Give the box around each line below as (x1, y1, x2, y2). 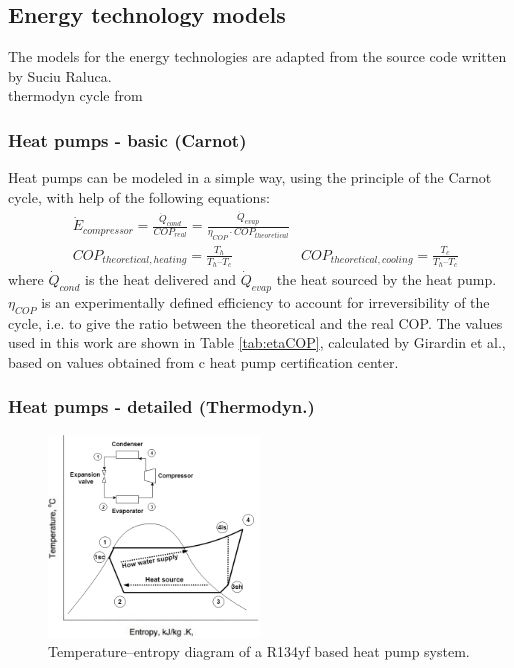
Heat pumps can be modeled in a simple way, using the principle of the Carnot (8, 167, 492, 188)
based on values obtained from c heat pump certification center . (8, 351, 399, 372)
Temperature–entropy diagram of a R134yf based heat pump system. (48, 641, 470, 662)
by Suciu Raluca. (8, 65, 112, 86)
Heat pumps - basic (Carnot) (8, 127, 247, 152)
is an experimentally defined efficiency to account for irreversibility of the (41, 291, 490, 312)
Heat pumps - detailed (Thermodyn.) (8, 394, 315, 419)
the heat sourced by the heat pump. (276, 269, 497, 290)
